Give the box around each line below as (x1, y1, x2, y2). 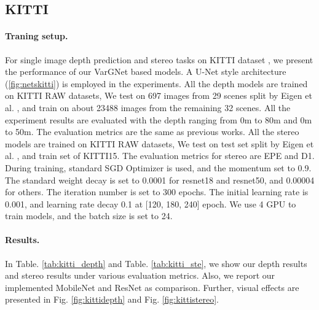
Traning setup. (5, 29, 68, 42)
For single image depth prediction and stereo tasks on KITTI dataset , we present (5, 53, 313, 66)
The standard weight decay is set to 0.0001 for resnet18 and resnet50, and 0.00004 (5, 173, 315, 186)
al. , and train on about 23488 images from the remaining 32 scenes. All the (5, 101, 291, 114)
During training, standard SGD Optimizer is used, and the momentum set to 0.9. (5, 161, 312, 174)
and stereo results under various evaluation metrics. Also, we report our (5, 269, 275, 282)
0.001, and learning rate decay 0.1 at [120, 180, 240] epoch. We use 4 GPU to (5, 197, 296, 210)
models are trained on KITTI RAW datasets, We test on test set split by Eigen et (5, 137, 314, 150)
